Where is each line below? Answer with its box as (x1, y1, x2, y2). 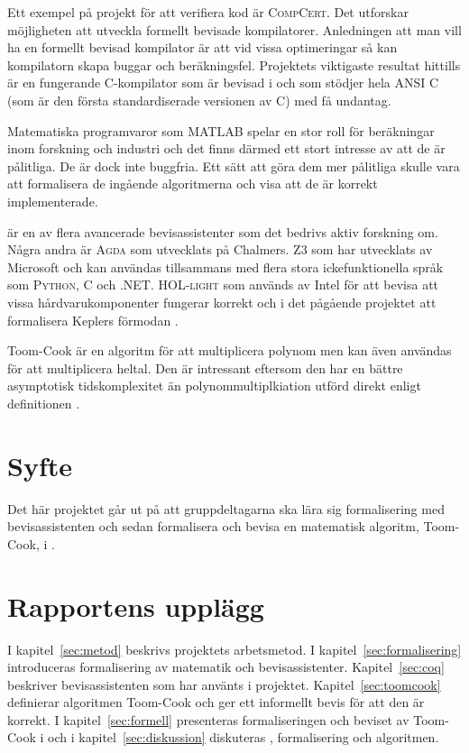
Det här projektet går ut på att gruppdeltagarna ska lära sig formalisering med (7, 499, 445, 518)
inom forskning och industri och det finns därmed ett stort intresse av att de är (7, 139, 446, 158)
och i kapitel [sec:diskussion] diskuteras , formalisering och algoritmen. (48, 728, 439, 747)
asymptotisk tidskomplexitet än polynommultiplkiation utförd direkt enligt (7, 376, 421, 395)
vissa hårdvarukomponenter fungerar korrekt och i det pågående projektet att (7, 292, 437, 311)
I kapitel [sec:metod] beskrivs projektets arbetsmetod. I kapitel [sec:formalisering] (7, 639, 462, 658)
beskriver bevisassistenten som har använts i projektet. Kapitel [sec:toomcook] (7, 675, 441, 693)
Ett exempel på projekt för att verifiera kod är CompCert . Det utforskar (7, 3, 409, 21)
